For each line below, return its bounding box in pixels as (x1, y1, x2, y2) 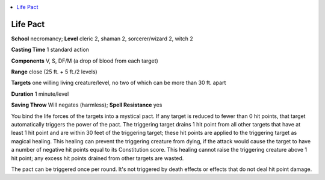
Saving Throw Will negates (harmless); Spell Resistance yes (11, 101, 162, 108)
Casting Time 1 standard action (11, 46, 90, 54)
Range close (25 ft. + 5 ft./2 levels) (11, 68, 97, 75)
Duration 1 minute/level (11, 90, 69, 98)
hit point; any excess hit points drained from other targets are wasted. (11, 154, 184, 162)
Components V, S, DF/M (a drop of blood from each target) (11, 57, 159, 64)
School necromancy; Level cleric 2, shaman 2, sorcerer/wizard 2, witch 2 (11, 35, 193, 42)
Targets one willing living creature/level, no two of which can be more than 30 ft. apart (11, 79, 226, 87)
